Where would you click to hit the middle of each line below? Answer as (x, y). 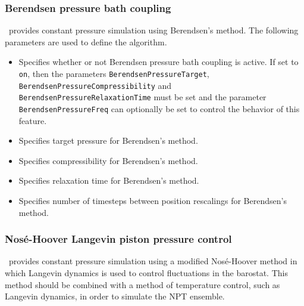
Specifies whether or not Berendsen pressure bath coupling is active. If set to (159, 62)
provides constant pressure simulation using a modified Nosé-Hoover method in (153, 261)
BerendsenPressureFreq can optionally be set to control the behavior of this (159, 108)
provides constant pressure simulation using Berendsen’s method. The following (153, 30)
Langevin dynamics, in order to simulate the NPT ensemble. (115, 296)
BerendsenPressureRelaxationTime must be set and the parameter (142, 97)
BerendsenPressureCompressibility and (95, 85)
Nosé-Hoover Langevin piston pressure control (118, 239)
